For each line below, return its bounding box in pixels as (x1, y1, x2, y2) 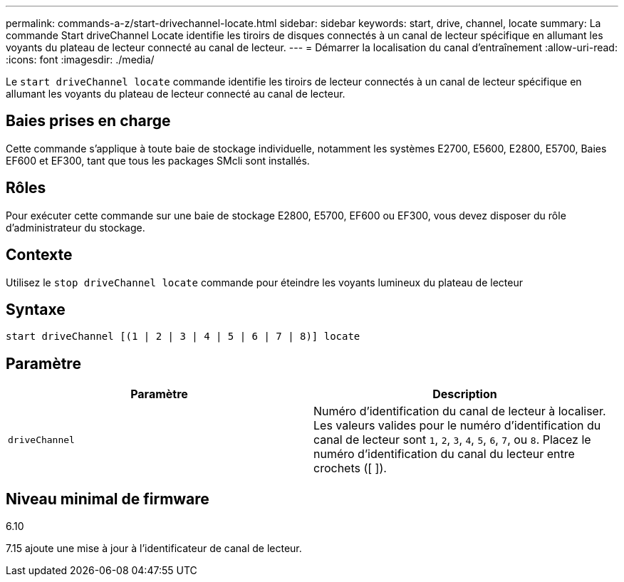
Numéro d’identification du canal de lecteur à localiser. (313, 404, 606, 419)
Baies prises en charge (6, 112, 171, 130)
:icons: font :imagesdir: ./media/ (6, 53, 155, 66)
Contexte (6, 246, 73, 264)
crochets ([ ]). (313, 461, 387, 476)
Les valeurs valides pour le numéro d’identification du (313, 418, 601, 433)
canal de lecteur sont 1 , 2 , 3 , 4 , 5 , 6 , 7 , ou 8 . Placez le (313, 432, 591, 447)
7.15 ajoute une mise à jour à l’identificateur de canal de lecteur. (6, 542, 302, 555)
